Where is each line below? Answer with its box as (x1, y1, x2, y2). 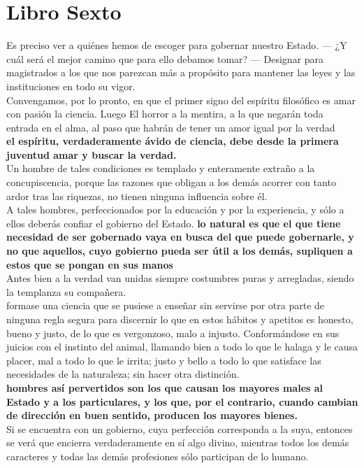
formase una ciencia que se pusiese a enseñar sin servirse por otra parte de (6, 298, 325, 313)
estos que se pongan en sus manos (6, 257, 173, 271)
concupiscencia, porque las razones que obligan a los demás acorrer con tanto (6, 175, 336, 190)
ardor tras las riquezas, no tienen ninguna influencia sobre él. (6, 188, 268, 203)
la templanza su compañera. (6, 284, 126, 299)
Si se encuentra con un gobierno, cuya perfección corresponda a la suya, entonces (6, 421, 353, 436)
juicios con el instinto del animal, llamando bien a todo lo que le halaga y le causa (6, 339, 358, 354)
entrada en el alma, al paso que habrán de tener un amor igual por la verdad (6, 120, 335, 134)
